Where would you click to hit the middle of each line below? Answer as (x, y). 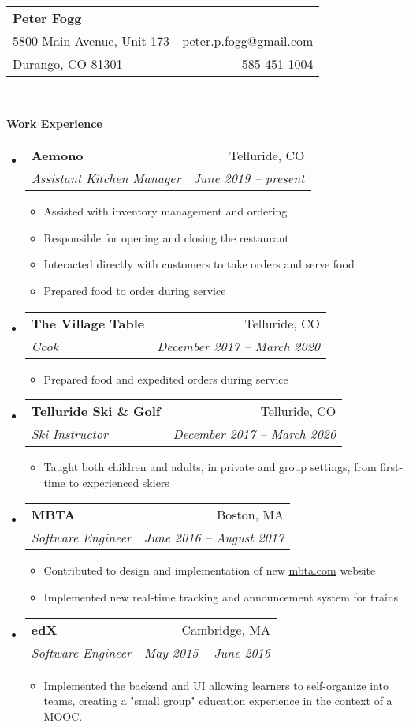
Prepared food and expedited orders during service (166, 378)
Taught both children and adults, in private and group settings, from (210, 467)
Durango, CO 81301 (68, 64)
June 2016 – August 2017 (214, 538)
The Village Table (88, 323)
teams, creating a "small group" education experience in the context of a (218, 701)
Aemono (57, 156)
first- (392, 467)
